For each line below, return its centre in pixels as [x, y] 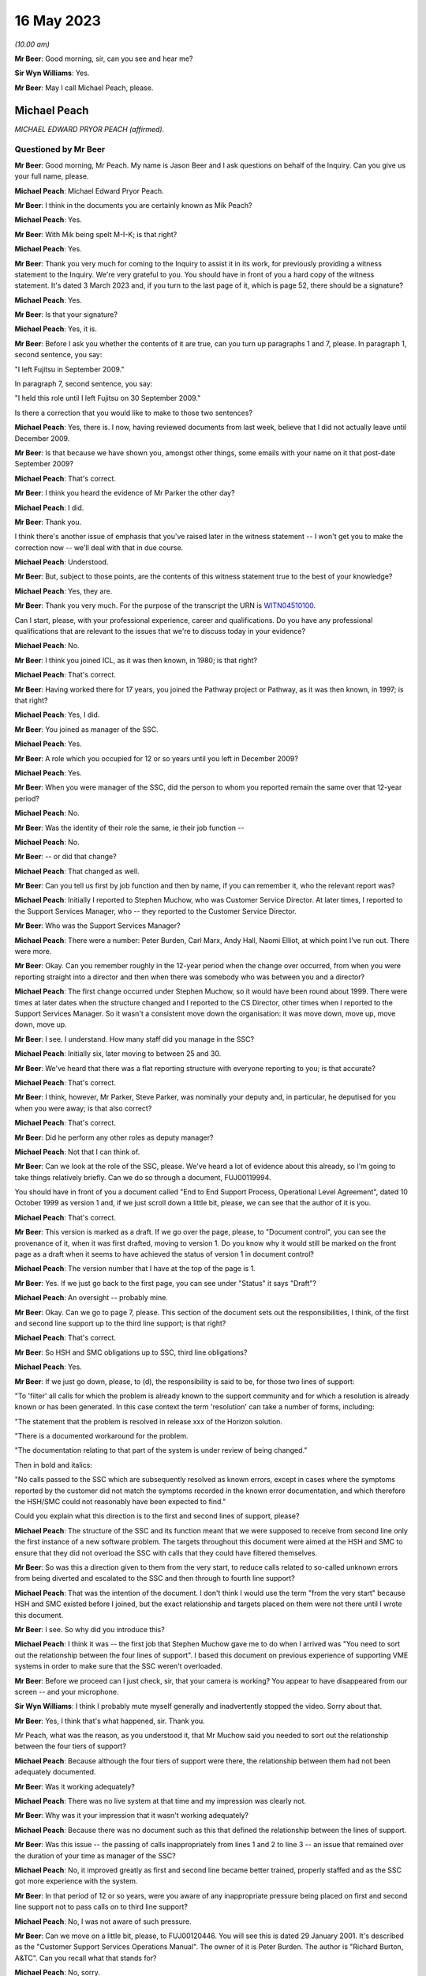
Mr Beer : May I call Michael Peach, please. [84, 88]
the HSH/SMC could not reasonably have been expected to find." [120, 1502]
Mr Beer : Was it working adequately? [75, 1786]
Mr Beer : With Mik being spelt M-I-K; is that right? [96, 234]
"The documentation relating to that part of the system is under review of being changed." [161, 1450]
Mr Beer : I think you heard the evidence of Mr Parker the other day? [125, 493]
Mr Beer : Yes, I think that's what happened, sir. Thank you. [110, 1721]
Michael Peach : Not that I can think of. [77, 1152]
